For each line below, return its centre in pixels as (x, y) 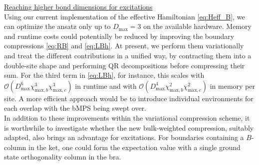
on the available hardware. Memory (197, 26)
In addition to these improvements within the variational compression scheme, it (127, 117)
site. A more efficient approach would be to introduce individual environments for (129, 98)
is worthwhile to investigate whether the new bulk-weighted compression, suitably (129, 127)
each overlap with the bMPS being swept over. (75, 108)
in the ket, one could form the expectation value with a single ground (134, 147)
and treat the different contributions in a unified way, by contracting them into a (128, 55)
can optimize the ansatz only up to (57, 26)
